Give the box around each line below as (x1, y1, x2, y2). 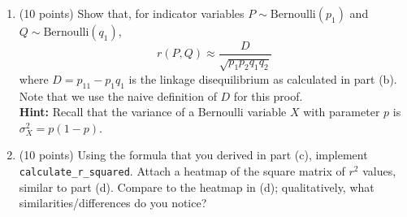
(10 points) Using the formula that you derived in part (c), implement (19, 146, 368, 163)
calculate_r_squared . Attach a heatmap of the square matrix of (19, 163, 345, 179)
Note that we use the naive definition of (19, 87, 217, 104)
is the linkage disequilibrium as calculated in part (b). (128, 70, 397, 87)
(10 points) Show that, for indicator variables (19, 5, 245, 21)
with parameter (303, 103, 380, 120)
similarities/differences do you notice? (19, 194, 207, 211)
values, (362, 163, 396, 179)
